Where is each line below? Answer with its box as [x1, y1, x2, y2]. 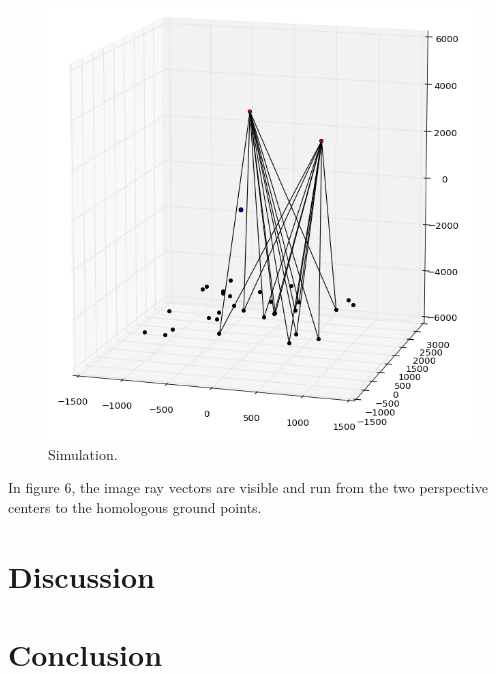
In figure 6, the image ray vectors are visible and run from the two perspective [8, 477, 488, 498]
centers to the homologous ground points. [8, 496, 262, 517]
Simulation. [48, 443, 118, 464]
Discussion [8, 555, 155, 596]
